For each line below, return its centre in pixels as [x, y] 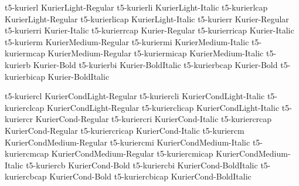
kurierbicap [25, 76]
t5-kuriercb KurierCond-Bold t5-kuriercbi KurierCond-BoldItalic [142, 165]
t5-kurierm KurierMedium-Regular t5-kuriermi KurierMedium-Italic [127, 41]
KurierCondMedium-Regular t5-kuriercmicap [132, 153]
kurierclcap [25, 107]
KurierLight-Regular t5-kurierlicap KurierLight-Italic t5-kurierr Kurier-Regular [147, 18]
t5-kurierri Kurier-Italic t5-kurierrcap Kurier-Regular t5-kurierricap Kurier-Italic [149, 30]
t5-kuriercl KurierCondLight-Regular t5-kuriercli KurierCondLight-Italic [135, 96]
